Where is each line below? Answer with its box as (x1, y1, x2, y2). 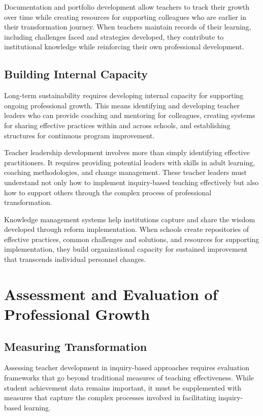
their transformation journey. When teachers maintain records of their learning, (4, 21, 251, 32)
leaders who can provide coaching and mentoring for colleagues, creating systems (4, 110, 255, 121)
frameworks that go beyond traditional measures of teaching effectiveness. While (4, 372, 254, 383)
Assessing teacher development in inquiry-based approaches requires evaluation (4, 362, 249, 373)
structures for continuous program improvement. (4, 130, 155, 140)
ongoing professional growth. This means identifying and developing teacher (4, 100, 240, 110)
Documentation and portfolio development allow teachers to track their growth (4, 2, 250, 12)
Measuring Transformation (4, 338, 147, 354)
